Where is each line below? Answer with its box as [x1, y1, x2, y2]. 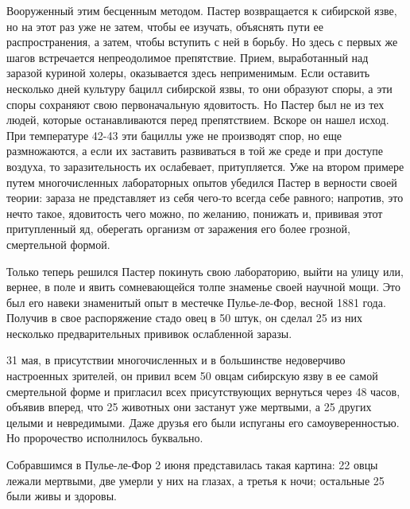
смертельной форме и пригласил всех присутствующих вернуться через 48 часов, [6, 383, 400, 399]
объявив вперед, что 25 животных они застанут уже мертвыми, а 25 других [6, 398, 372, 415]
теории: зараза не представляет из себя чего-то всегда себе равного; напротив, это [6, 189, 404, 206]
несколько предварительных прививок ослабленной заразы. [6, 324, 292, 341]
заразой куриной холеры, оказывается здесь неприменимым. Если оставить [6, 64, 370, 81]
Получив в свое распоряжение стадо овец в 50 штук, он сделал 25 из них [6, 309, 363, 326]
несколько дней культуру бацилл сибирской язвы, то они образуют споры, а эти [6, 80, 393, 96]
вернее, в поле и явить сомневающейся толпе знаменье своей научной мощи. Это [6, 278, 400, 295]
